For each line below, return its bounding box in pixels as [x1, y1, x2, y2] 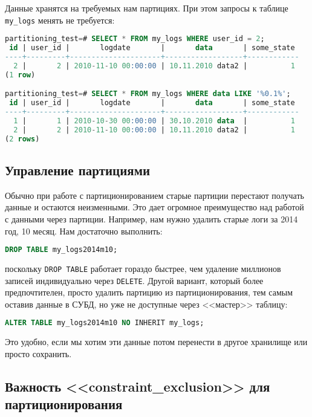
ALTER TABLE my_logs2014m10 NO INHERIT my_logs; [5, 318, 204, 328]
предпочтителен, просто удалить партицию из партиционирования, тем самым [5, 286, 293, 299]
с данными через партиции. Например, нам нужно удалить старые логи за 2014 [5, 212, 298, 225]
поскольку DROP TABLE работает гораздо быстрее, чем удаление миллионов [5, 262, 281, 274]
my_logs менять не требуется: [5, 13, 115, 26]
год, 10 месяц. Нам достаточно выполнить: [5, 224, 163, 237]
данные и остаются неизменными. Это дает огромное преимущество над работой [5, 201, 304, 213]
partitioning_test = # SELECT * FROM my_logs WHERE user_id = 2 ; [5, 34, 265, 44]
